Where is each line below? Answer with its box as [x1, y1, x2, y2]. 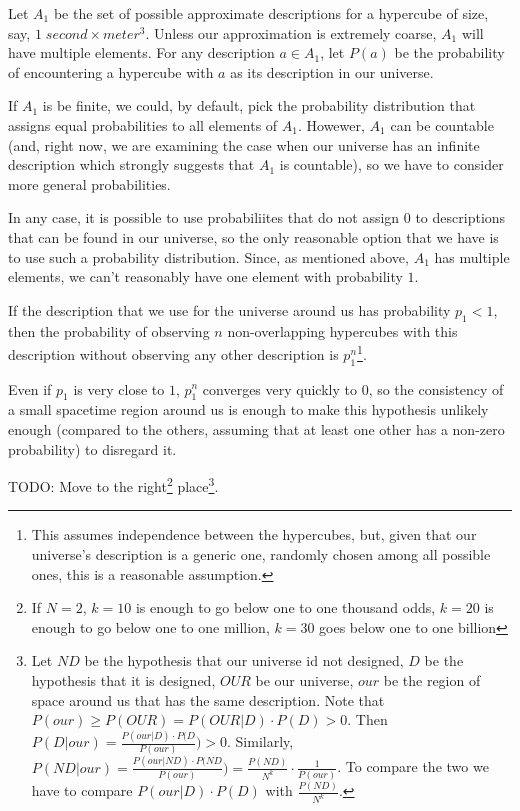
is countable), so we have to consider [279, 154, 504, 175]
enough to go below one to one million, [31, 616, 270, 637]
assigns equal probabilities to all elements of [8, 114, 278, 135]
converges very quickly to [202, 378, 357, 399]
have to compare [31, 780, 133, 801]
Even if [8, 378, 52, 399]
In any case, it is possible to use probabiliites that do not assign [8, 207, 400, 228]
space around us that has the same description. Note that [31, 689, 385, 710]
